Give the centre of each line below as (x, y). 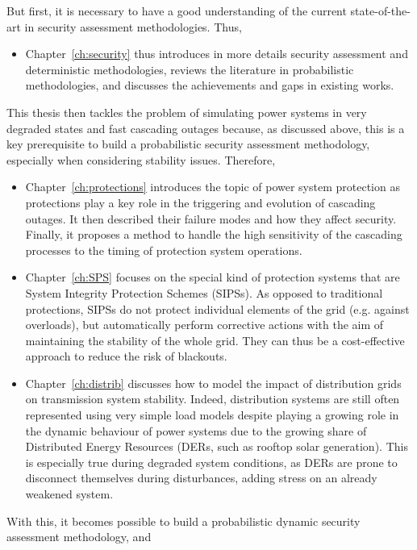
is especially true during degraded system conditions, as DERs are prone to (211, 462)
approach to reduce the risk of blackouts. (126, 356)
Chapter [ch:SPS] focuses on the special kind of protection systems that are (213, 277)
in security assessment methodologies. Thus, (133, 26)
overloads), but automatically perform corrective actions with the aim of (204, 325)
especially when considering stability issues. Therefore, (141, 159)
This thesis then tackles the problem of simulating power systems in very (187, 112)
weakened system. (69, 494)
